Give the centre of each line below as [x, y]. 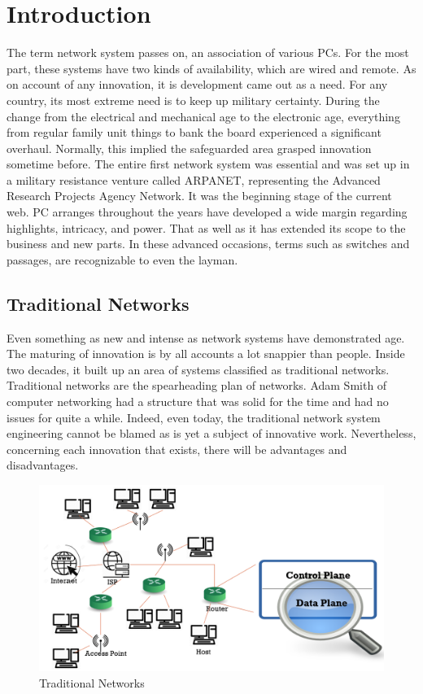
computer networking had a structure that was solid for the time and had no [198, 402]
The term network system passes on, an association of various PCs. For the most [208, 52]
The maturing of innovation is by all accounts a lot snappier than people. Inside [206, 354]
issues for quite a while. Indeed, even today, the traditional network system [194, 417]
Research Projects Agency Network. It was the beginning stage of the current [199, 196]
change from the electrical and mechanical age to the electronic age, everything [203, 116]
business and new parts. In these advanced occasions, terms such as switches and [208, 244]
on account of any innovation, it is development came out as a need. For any [197, 84]
